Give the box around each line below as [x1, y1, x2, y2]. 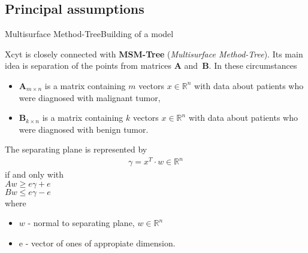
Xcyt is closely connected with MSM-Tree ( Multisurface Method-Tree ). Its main [5, 47, 303, 60]
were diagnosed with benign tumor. [19, 123, 149, 135]
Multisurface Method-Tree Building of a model [5, 28, 174, 40]
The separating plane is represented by [5, 143, 147, 156]
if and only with [5, 168, 64, 181]
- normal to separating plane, [28, 217, 135, 229]
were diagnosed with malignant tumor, [19, 91, 161, 103]
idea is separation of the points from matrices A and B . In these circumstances [5, 59, 297, 72]
